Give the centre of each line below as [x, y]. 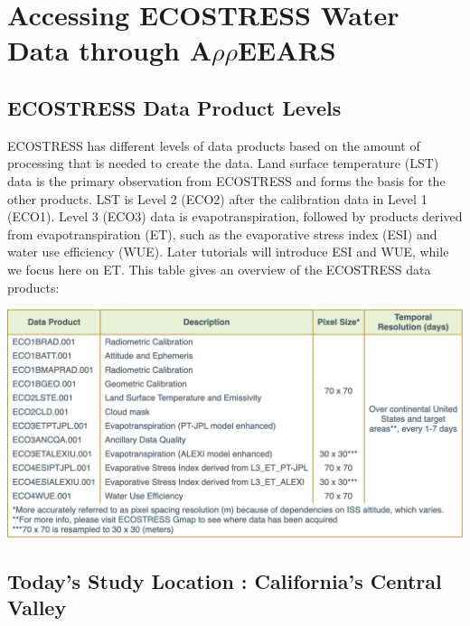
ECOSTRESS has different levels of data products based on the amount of [214, 145]
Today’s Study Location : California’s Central [225, 581]
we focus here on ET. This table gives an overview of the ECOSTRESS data [219, 269]
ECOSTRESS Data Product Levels [174, 107]
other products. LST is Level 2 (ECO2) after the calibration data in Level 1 [217, 198]
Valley [37, 607]
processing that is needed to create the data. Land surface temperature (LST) [223, 163]
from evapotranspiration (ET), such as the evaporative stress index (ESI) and [222, 234]
